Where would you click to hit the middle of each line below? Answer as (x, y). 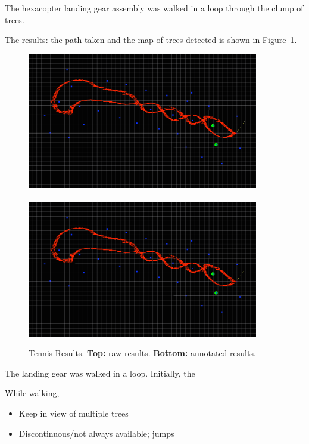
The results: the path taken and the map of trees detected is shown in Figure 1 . (151, 40)
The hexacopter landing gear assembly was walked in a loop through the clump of (154, 8)
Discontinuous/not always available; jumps (96, 433)
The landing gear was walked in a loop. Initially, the (100, 373)
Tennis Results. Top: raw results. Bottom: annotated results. (142, 353)
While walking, (32, 393)
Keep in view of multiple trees (74, 413)
